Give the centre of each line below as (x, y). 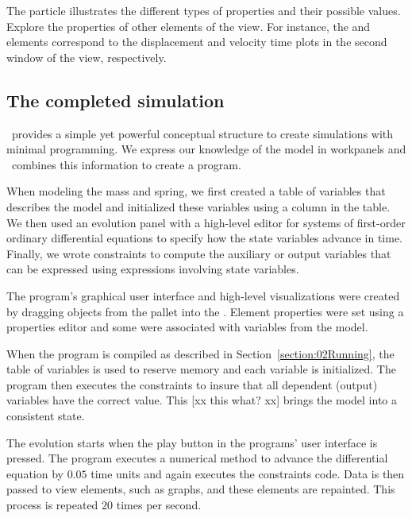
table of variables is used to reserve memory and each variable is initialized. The (201, 369)
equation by (35, 473)
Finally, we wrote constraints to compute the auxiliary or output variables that (199, 253)
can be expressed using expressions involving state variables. (153, 269)
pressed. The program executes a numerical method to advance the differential (197, 458)
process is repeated (52, 505)
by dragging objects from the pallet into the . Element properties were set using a (205, 311)
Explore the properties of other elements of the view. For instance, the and (189, 26)
